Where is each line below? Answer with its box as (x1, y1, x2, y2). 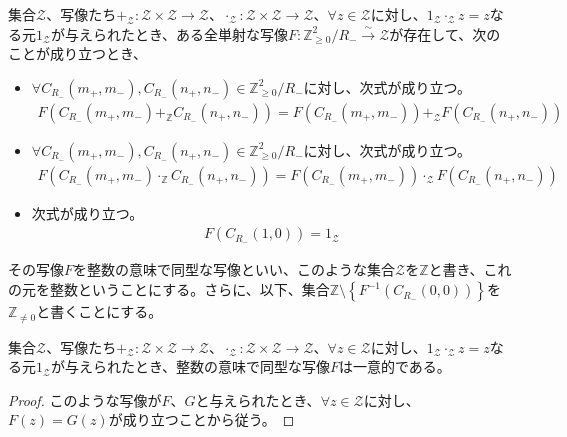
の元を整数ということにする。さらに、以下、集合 (8, 279, 330, 300)
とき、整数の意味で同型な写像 (134, 356, 330, 377)
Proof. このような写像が (8, 389, 162, 410)
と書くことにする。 (36, 301, 163, 322)
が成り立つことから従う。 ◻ (108, 409, 295, 430)
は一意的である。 (338, 356, 451, 377)
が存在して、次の (389, 23, 501, 44)
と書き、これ (428, 259, 512, 280)
